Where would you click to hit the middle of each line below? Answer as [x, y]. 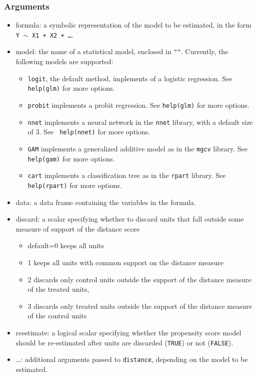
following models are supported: [64, 61]
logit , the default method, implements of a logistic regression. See [130, 78]
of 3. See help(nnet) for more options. [89, 132]
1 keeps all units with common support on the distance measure [125, 262]
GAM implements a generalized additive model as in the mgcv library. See [137, 148]
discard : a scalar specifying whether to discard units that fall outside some [130, 219]
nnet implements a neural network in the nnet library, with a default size [140, 122]
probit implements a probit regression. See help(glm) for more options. [138, 105]
